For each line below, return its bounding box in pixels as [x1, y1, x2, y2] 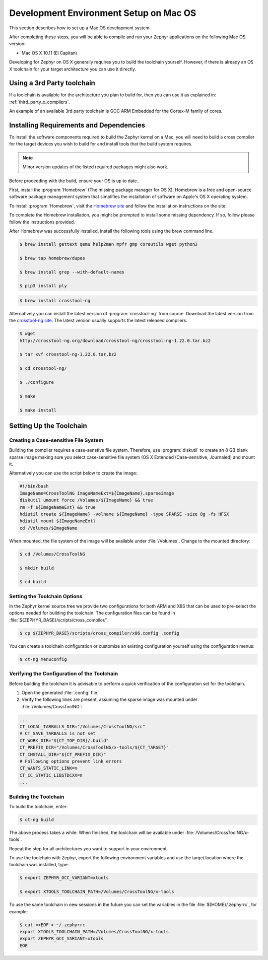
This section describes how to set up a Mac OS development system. [9, 25, 151, 31]
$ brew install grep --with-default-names [19, 269, 125, 275]
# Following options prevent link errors [19, 758, 122, 764]
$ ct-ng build [19, 817, 54, 823]
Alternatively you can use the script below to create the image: [9, 470, 137, 476]
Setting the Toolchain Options [9, 593, 83, 600]
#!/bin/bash [19, 483, 49, 489]
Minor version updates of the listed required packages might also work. [22, 164, 169, 170]
